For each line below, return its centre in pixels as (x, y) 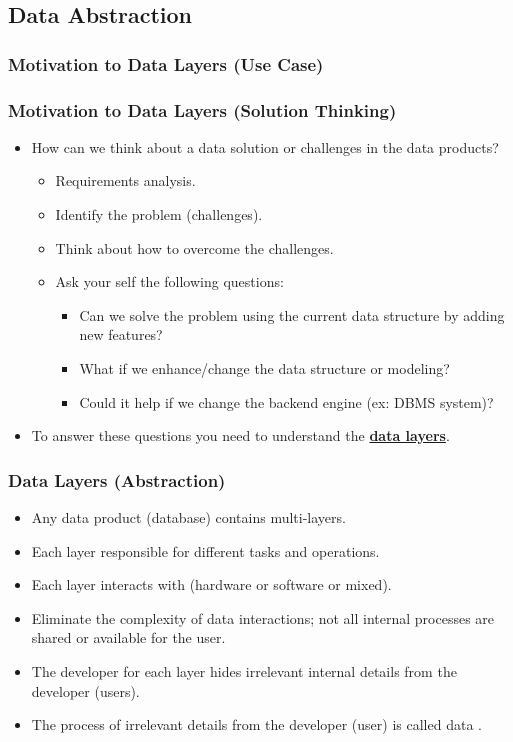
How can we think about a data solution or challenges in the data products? (265, 146)
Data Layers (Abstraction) (117, 479)
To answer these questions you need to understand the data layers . (240, 435)
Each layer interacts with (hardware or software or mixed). (211, 584)
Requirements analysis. (125, 180)
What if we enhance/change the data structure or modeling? (264, 368)
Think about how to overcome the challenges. (194, 247)
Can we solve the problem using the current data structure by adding (292, 314)
